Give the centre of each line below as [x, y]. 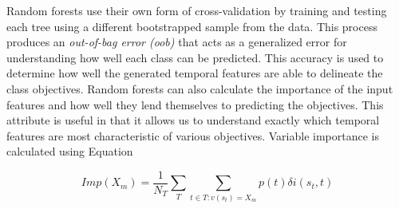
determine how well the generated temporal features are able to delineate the [195, 73]
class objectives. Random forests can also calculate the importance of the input [200, 88]
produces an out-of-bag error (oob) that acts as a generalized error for [177, 42]
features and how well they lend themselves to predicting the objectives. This [195, 104]
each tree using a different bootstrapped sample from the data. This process [192, 26]
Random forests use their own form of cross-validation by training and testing [197, 10]
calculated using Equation [70, 151]
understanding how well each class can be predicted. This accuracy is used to [195, 57]
